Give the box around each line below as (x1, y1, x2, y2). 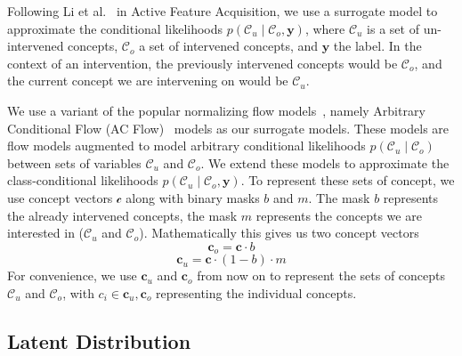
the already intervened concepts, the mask (7, 206, 238, 224)
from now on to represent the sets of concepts (197, 266, 446, 285)
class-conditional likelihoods (7, 171, 158, 190)
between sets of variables (7, 153, 142, 172)
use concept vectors (7, 188, 113, 206)
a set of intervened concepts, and (139, 36, 319, 55)
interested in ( (7, 223, 85, 242)
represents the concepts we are (255, 206, 422, 224)
